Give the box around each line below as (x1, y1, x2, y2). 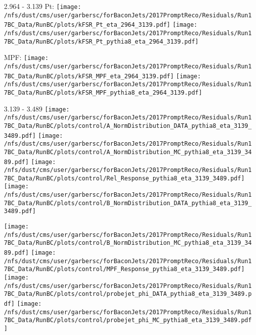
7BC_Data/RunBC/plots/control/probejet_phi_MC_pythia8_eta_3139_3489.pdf (4, 317, 252, 324)
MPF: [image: (4, 52, 49, 62)
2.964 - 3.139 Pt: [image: (4, 1, 82, 11)
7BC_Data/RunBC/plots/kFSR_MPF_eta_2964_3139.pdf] (4, 72, 174, 80)
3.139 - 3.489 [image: (4, 103, 70, 113)
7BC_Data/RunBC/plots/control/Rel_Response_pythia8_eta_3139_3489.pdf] (4, 174, 245, 182)
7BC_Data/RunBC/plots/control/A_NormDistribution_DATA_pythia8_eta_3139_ (4, 122, 252, 129)
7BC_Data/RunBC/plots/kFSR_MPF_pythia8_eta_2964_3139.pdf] (4, 89, 202, 96)
